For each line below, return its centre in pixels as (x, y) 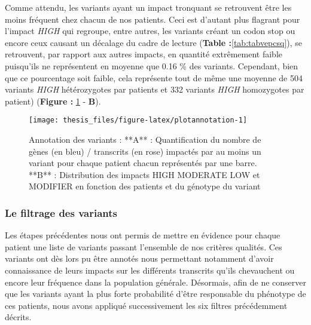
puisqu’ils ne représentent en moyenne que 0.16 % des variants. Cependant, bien (152, 65)
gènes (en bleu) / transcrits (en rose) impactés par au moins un (145, 151)
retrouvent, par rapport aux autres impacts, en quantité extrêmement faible (144, 54)
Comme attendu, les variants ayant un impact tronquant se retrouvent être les (148, 7)
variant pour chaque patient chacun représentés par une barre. (143, 163)
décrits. (18, 317)
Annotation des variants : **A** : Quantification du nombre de (145, 139)
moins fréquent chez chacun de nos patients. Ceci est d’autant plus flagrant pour (153, 19)
